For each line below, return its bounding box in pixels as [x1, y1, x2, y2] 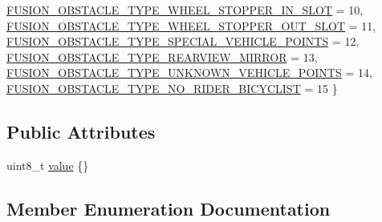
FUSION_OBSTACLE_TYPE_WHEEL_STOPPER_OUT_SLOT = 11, [6, 17, 376, 34]
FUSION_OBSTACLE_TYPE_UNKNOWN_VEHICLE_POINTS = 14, [6, 64, 372, 81]
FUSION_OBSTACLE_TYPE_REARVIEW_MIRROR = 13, [6, 48, 318, 65]
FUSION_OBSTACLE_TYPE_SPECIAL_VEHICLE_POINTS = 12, [6, 33, 360, 50]
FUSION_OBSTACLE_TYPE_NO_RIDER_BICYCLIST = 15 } [6, 79, 338, 96]
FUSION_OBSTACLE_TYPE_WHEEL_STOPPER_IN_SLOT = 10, [6, 2, 364, 18]
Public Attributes [6, 119, 156, 143]
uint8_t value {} [6, 156, 89, 173]
